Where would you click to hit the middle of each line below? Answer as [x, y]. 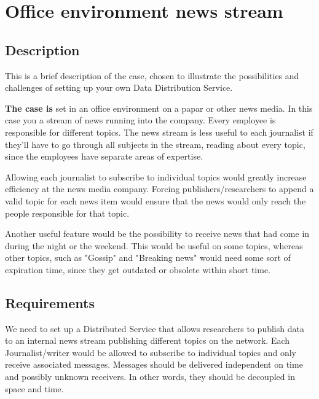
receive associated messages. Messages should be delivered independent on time [154, 364]
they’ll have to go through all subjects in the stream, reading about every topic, [155, 144]
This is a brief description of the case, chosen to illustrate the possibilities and [152, 75]
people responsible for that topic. [67, 213]
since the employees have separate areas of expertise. [104, 156]
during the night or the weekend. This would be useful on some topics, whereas [154, 245]
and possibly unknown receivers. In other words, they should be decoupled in [150, 377]
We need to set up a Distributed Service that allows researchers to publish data [155, 328]
